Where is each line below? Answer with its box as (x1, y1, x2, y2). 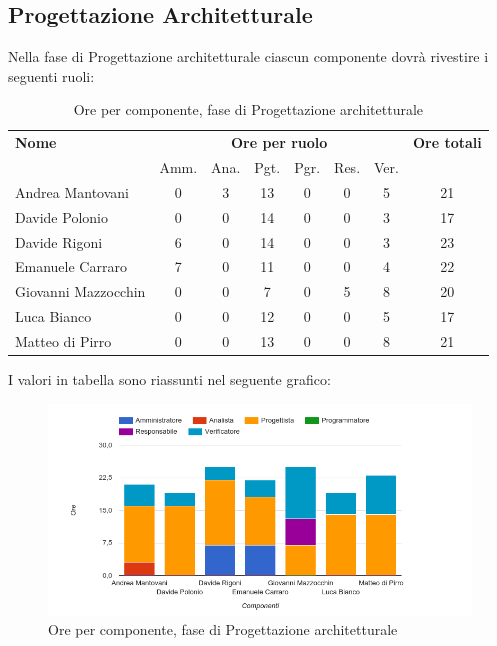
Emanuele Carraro (15, 256, 127, 277)
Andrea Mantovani (15, 181, 130, 202)
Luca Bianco (15, 306, 92, 327)
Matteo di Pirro (15, 330, 112, 351)
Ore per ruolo (230, 132, 328, 153)
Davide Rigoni (15, 231, 103, 252)
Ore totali (412, 132, 482, 153)
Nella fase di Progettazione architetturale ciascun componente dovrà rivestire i (8, 46, 489, 67)
